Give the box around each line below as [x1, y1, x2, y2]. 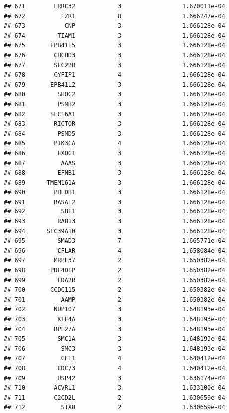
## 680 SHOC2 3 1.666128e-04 [4, 91, 225, 98]
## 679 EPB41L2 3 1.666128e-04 [4, 81, 225, 88]
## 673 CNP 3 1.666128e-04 [4, 22, 225, 30]
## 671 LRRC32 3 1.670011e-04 [4, 3, 225, 10]
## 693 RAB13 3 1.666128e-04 [4, 218, 225, 225]
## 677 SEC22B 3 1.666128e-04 [4, 61, 225, 69]
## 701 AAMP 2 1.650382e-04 [4, 296, 225, 303]
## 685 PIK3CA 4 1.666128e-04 [4, 140, 225, 147]
